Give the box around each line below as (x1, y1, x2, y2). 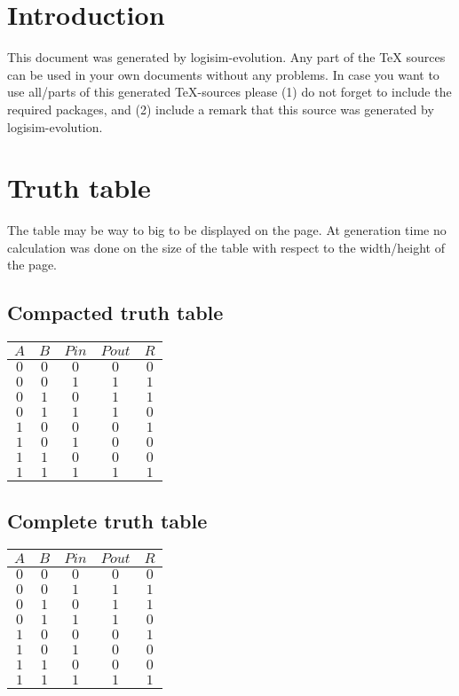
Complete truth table (7, 506, 208, 534)
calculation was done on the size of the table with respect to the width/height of (7, 238, 445, 256)
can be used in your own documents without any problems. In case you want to (7, 65, 439, 83)
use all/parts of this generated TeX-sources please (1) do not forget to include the (7, 82, 452, 101)
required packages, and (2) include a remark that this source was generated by (7, 99, 434, 118)
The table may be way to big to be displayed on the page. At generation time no (7, 221, 447, 239)
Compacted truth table (7, 299, 224, 326)
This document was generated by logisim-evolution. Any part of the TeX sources (7, 48, 446, 66)
